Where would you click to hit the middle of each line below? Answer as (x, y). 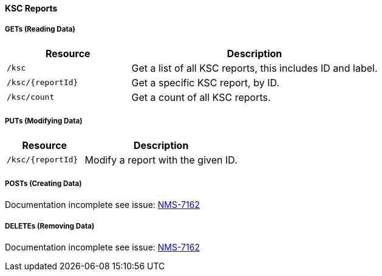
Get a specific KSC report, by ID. (205, 82)
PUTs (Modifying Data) (44, 121)
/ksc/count (31, 97)
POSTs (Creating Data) (43, 183)
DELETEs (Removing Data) (50, 226)
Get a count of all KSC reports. (201, 97)
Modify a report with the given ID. (161, 160)
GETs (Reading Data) (40, 29)
